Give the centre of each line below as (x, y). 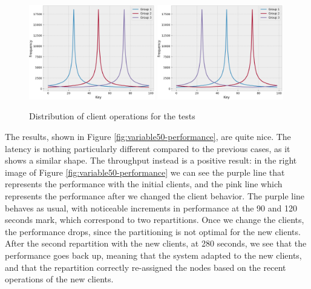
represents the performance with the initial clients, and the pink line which (144, 184)
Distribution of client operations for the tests (112, 116)
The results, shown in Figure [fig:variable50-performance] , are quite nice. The (148, 136)
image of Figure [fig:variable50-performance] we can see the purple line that (145, 172)
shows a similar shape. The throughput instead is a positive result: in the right (151, 160)
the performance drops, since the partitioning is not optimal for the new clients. (153, 231)
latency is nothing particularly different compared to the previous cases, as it (148, 148)
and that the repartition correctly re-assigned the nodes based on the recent (146, 267)
